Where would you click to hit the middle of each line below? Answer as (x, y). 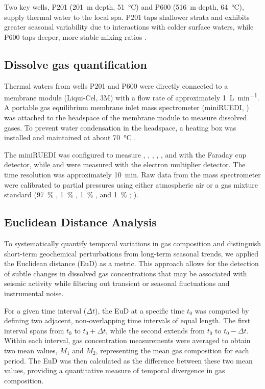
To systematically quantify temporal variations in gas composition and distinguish (133, 243)
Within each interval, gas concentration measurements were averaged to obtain (127, 340)
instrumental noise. (34, 293)
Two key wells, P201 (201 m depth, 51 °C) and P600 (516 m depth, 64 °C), (124, 7)
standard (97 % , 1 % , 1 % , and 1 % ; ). (71, 194)
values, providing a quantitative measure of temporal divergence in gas (115, 370)
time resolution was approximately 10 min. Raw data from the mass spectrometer (132, 174)
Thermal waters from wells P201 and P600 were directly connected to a (116, 85)
